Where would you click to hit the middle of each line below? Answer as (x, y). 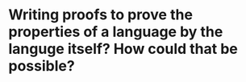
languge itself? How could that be (123, 49)
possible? (42, 66)
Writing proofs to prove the (101, 15)
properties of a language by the (116, 32)
